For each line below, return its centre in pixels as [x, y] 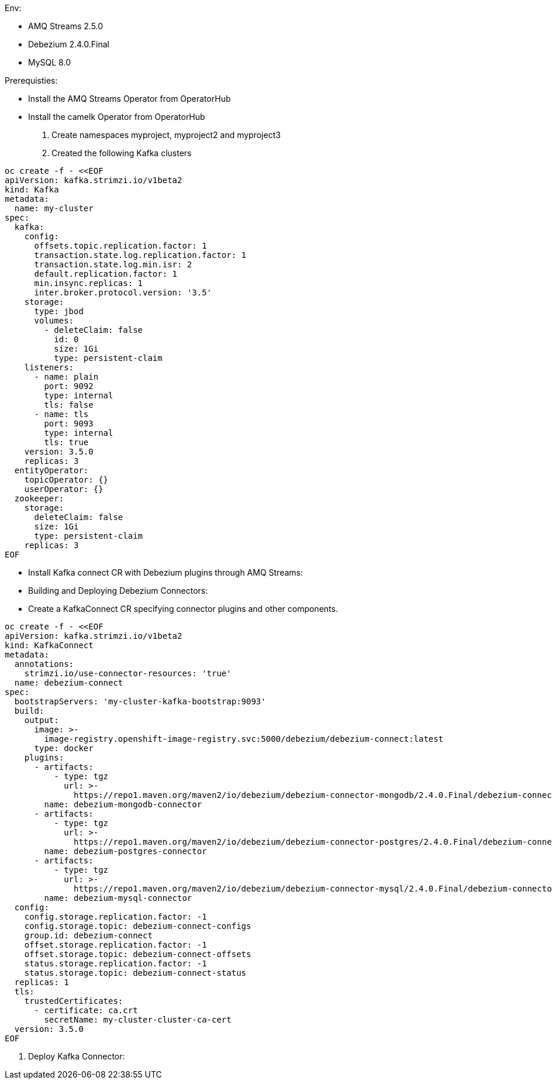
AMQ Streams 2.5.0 [66, 26]
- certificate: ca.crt [86, 1010]
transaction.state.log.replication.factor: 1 [140, 255]
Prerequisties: [31, 80]
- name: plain [66, 377]
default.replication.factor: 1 [106, 274]
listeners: [49, 367]
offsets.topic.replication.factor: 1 [120, 246]
